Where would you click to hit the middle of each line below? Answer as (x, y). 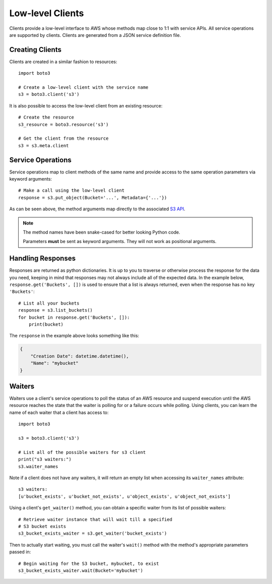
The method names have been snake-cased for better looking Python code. (101, 232)
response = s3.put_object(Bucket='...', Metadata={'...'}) (93, 197)
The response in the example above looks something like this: (74, 336)
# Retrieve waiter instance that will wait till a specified (95, 519)
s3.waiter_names (38, 466)
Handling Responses (42, 258)
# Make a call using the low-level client (72, 191)
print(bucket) (46, 325)
